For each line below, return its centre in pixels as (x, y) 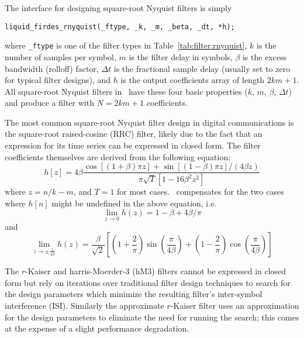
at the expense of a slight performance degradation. (97, 328)
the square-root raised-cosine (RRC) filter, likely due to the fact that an (134, 134)
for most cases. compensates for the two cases (201, 192)
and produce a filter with (49, 103)
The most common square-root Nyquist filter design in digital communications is (149, 122)
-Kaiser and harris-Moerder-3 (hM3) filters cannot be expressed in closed (156, 271)
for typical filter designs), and (58, 80)
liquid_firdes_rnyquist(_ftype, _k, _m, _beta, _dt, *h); (120, 27)
